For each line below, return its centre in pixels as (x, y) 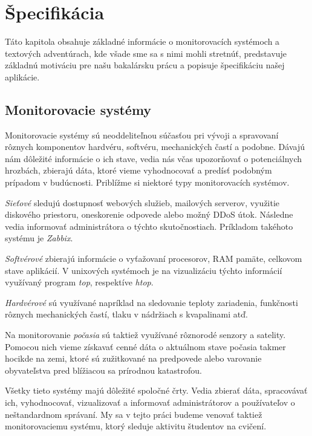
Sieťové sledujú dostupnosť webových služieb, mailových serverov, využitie (142, 202)
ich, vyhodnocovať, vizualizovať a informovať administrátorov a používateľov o (150, 402)
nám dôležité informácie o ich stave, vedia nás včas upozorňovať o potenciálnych (154, 158)
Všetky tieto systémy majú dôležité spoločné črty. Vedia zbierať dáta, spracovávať (156, 390)
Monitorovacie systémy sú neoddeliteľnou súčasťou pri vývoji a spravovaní (142, 135)
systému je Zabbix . (39, 238)
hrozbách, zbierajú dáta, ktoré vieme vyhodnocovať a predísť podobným (138, 170)
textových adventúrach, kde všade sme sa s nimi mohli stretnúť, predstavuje (146, 53)
